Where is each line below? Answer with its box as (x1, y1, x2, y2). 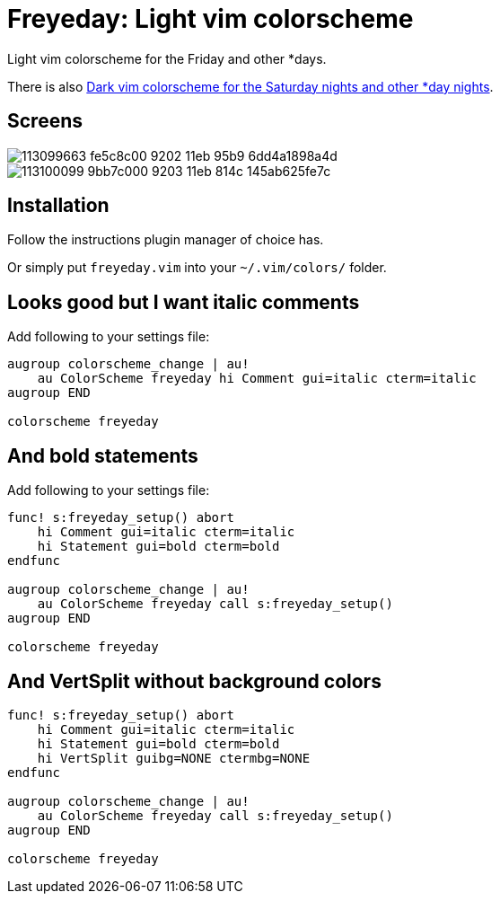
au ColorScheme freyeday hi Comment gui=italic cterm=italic (37, 371, 477, 386)
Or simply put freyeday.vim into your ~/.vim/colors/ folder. (7, 260, 387, 276)
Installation (7, 194, 110, 217)
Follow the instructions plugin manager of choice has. (7, 232, 324, 248)
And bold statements (7, 444, 198, 467)
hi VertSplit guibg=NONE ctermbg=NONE (37, 750, 311, 765)
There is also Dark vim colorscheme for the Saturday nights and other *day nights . (7, 78, 494, 94)
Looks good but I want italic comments (7, 290, 360, 314)
